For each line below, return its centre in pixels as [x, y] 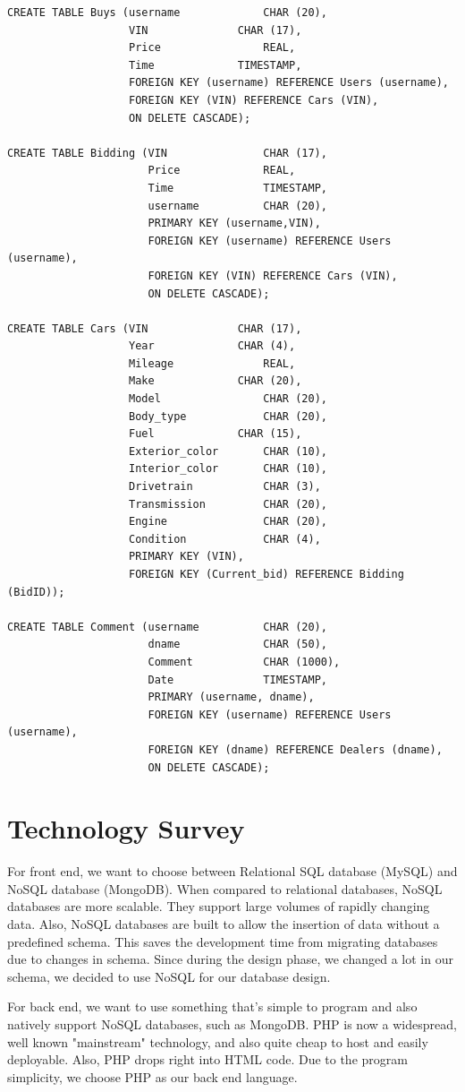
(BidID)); [36, 592]
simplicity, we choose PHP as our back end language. [152, 1076]
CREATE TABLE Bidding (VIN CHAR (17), [167, 153]
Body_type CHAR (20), [228, 416]
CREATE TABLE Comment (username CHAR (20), [167, 627]
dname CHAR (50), [237, 645]
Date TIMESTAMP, [237, 679]
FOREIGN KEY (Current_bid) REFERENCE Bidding [266, 574]
